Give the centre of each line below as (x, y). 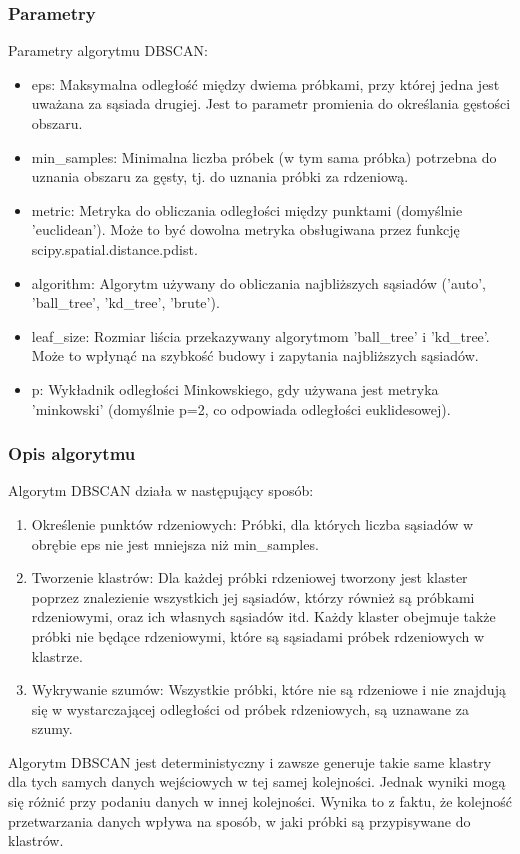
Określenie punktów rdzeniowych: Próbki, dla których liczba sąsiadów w (252, 523)
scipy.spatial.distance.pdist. (114, 248)
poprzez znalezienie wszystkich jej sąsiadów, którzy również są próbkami (253, 596)
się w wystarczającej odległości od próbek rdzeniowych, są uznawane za (250, 708)
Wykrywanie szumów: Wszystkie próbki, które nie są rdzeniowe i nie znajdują (268, 689)
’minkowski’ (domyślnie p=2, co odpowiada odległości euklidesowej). (241, 408)
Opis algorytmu (72, 453)
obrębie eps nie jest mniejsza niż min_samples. (175, 543)
